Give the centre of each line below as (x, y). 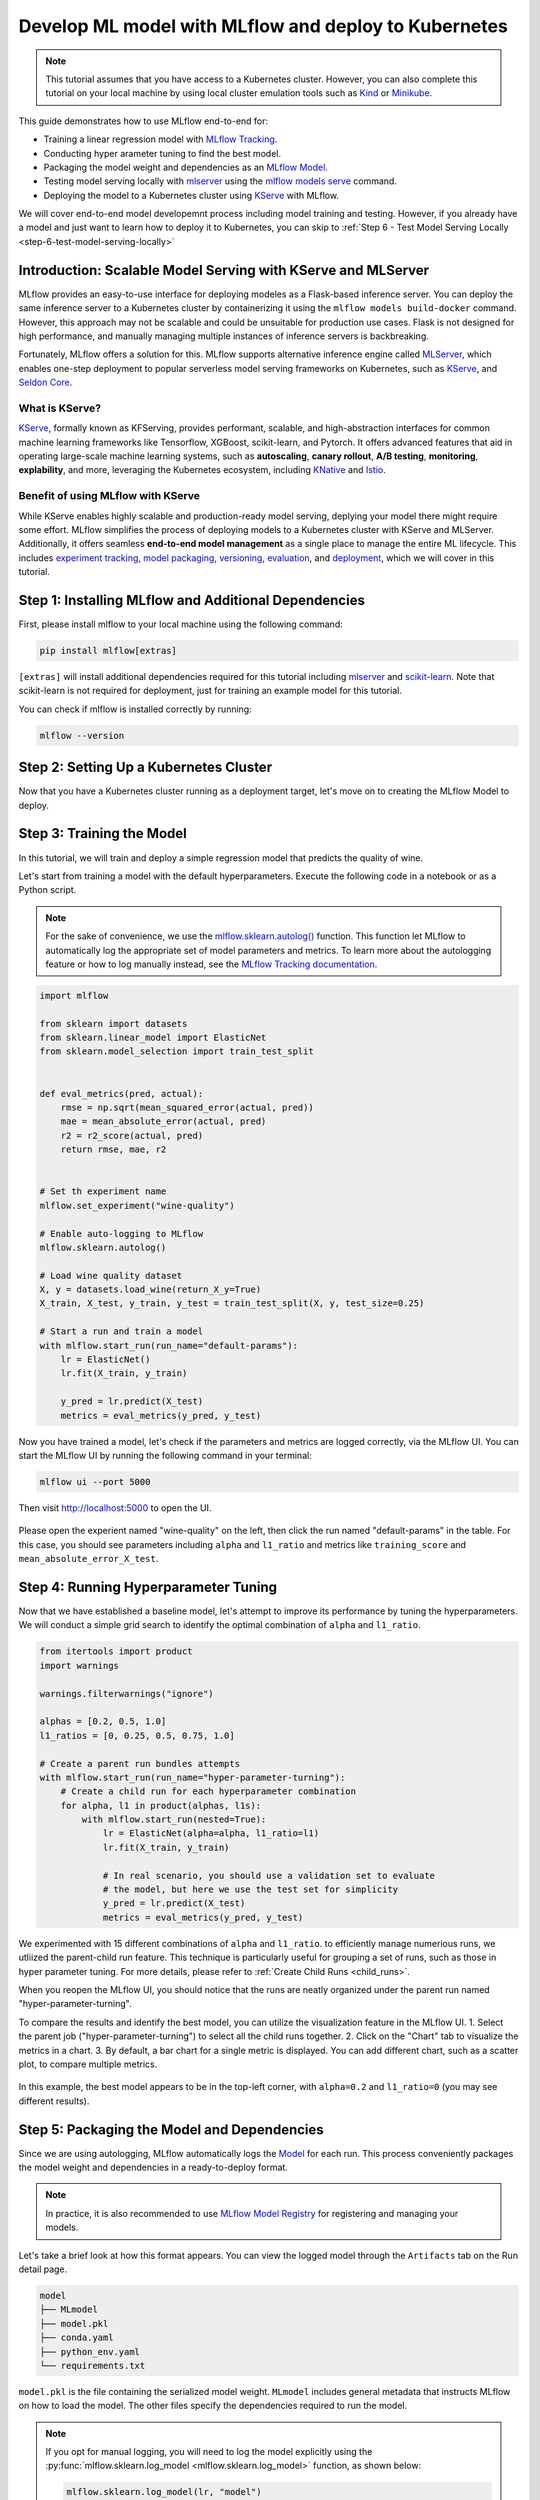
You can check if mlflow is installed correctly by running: (135, 709)
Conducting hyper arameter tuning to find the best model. (162, 153)
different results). (54, 2101)
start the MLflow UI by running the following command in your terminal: (165, 1455)
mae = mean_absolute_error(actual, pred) (163, 1121)
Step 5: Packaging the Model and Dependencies (171, 2129)
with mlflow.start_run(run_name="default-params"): (169, 1345)
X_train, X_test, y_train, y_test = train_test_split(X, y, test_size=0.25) (232, 1303)
